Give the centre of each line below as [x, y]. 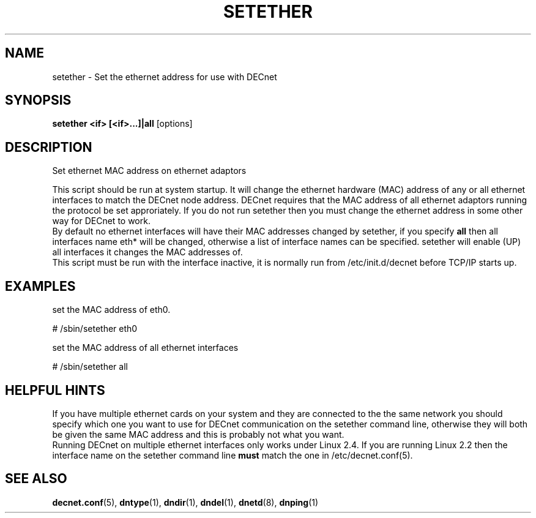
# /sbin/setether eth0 [95, 329]
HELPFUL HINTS [55, 390]
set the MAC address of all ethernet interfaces [145, 348]
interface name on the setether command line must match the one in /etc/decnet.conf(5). [233, 455]
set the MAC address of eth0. [111, 310]
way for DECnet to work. [101, 221]
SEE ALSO [36, 479]
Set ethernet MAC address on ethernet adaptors [149, 171]
